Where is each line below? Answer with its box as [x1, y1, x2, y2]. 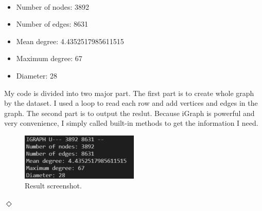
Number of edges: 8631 [16, 18, 89, 29]
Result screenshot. [25, 180, 82, 191]
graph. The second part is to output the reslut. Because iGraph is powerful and [4, 107, 255, 118]
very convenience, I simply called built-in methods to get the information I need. [4, 118, 258, 128]
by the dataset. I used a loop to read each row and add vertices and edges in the [4, 98, 258, 108]
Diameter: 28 [16, 70, 57, 81]
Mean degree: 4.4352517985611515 [16, 35, 124, 46]
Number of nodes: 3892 [16, 1, 90, 12]
